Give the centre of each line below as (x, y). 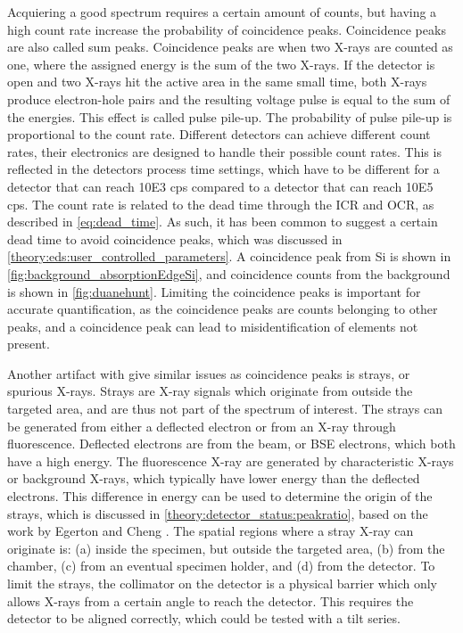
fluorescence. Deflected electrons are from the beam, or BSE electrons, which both (231, 444)
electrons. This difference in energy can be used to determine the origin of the (220, 496)
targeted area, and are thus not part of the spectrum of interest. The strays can (225, 409)
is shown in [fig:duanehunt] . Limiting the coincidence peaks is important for (214, 291)
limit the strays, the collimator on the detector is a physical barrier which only (222, 583)
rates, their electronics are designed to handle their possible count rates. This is (224, 151)
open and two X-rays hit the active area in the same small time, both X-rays (217, 82)
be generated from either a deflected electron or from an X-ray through (202, 426)
